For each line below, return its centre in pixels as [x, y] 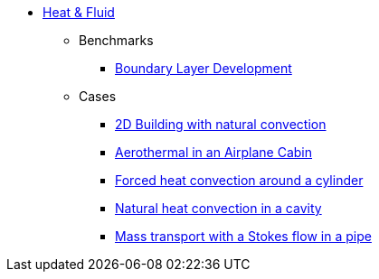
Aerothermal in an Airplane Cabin [214, 152]
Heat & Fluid [79, 12]
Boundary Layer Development [204, 68]
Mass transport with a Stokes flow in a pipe [243, 236]
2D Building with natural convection [221, 124]
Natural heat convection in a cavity [218, 208]
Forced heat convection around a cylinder [239, 180]
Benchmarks [116, 40]
